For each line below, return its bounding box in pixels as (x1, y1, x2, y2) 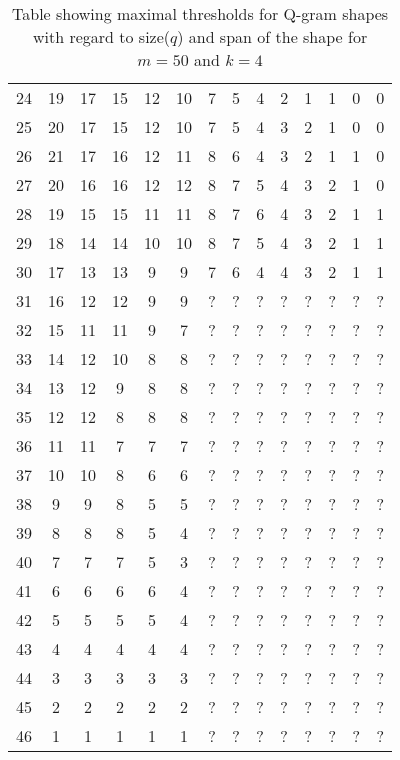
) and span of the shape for (177, 25, 368, 48)
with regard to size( (32, 25, 171, 48)
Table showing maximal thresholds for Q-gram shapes (12, 2, 389, 25)
